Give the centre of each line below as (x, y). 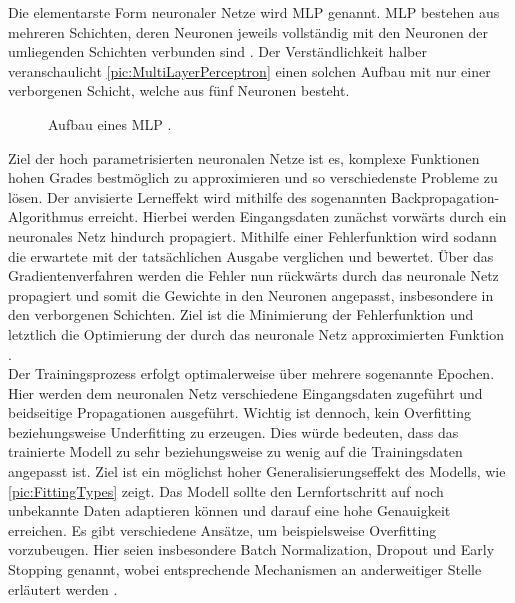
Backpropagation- (445, 196)
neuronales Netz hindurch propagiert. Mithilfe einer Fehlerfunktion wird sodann (252, 235)
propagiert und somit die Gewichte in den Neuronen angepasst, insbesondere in (251, 294)
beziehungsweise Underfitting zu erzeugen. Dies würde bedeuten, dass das (233, 431)
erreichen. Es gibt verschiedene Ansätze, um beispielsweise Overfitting (222, 529)
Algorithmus (46, 216)
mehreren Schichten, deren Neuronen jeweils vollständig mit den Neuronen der (248, 31)
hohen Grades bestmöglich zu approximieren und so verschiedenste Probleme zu (253, 177)
